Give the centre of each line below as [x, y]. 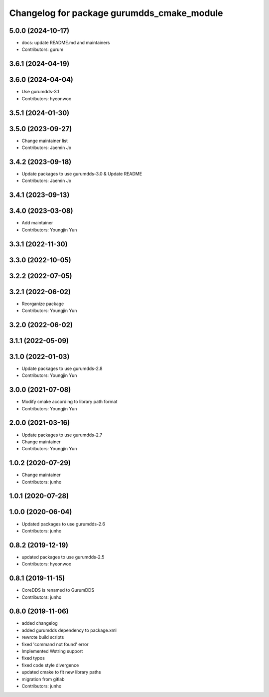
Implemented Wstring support [52, 651]
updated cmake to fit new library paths [62, 672]
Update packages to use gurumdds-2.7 [62, 435]
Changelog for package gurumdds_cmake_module [116, 13]
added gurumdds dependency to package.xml [69, 630]
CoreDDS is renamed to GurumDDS [58, 590]
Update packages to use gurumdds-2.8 [62, 368]
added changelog [40, 623]
